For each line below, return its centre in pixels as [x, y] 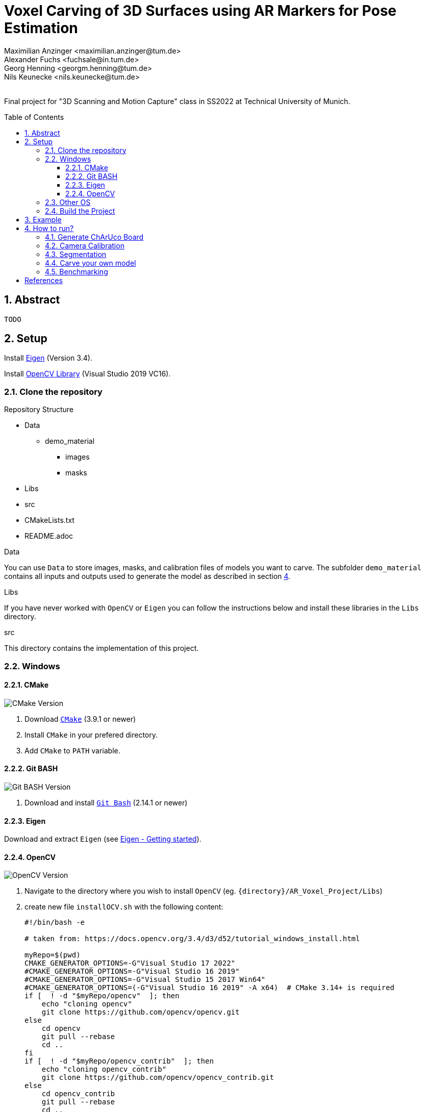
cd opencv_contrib [78, 1094]
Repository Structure [39, 410]
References [44, 280]
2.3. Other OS [68, 202]
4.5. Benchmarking [77, 271]
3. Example [43, 219]
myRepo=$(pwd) [53, 955]
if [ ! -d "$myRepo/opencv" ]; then [102, 996]
